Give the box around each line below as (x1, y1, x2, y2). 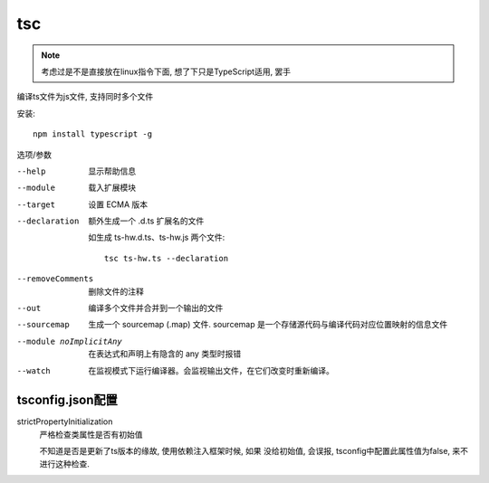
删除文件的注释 (88, 286, 144, 297)
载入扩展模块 (88, 182, 136, 194)
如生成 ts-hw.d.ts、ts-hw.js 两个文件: (88, 232, 225, 243)
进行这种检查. (39, 458, 91, 469)
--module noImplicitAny (16, 336, 122, 346)
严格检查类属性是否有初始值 (39, 429, 143, 440)
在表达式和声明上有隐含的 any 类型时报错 (88, 348, 242, 359)
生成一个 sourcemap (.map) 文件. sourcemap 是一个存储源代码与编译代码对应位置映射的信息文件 (88, 319, 448, 330)
